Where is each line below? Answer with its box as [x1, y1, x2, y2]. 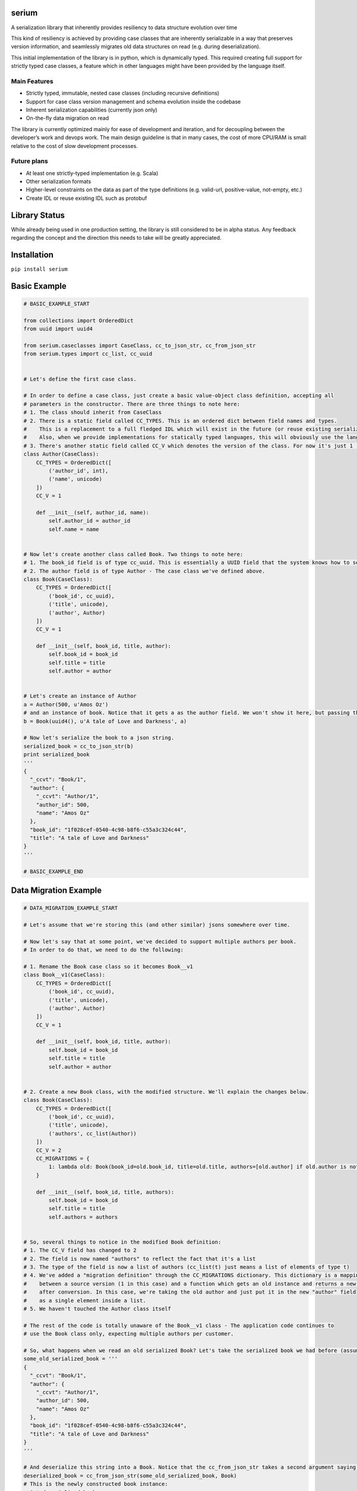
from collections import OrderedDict [23, 317, 134, 324]
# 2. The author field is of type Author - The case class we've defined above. [23, 567, 265, 574]
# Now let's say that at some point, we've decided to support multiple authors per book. [23, 938, 297, 945]
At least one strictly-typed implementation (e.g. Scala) [26, 169, 159, 177]
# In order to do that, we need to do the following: [23, 946, 184, 954]
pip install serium [11, 266, 68, 273]
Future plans [11, 157, 48, 165]
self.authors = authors [48, 1214, 118, 1220]
